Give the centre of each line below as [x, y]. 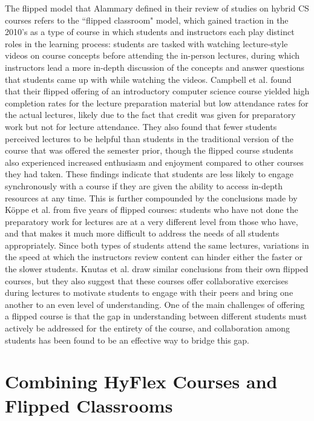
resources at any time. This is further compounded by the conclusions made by [151, 197]
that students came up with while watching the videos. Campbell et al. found [148, 79]
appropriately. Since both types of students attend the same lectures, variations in [157, 245]
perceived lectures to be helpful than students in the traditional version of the [149, 138]
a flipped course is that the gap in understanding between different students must [156, 316]
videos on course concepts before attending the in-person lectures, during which [152, 55]
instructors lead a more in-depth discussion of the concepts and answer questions [155, 67]
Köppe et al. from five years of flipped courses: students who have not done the [152, 210]
